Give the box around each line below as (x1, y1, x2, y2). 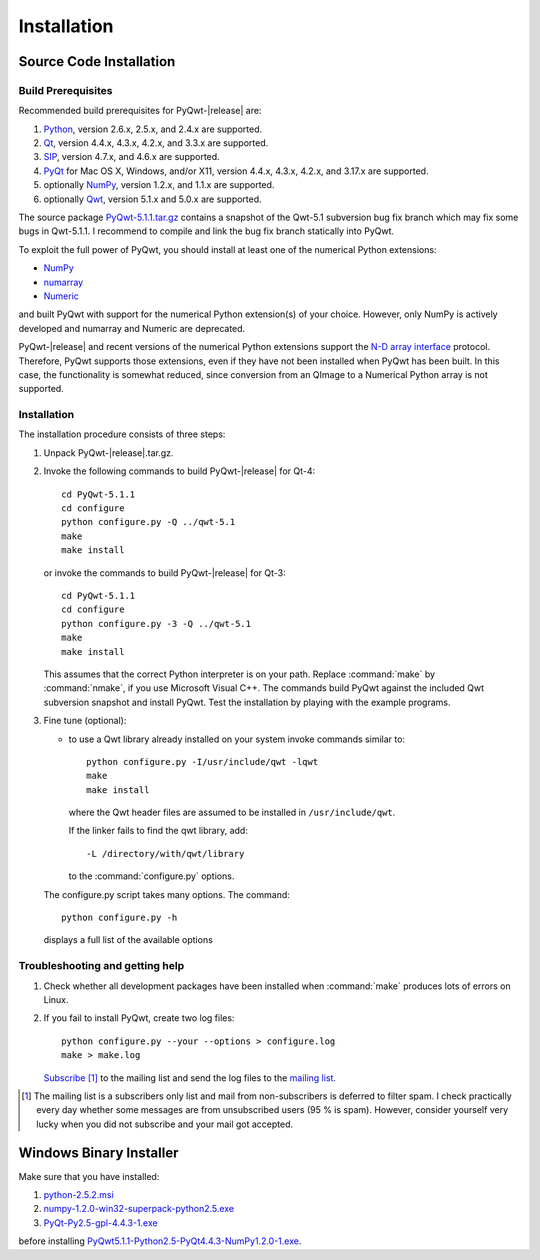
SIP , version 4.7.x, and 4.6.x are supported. (43, 151, 220, 163)
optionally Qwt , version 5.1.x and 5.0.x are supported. (43, 193, 262, 205)
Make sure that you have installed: (18, 1170, 160, 1182)
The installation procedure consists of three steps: (18, 428, 226, 440)
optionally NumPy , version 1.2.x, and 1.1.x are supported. (43, 179, 275, 191)
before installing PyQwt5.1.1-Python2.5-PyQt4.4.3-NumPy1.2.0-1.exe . (18, 1235, 302, 1247)
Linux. (43, 993, 69, 1005)
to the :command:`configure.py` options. (68, 870, 235, 882)
